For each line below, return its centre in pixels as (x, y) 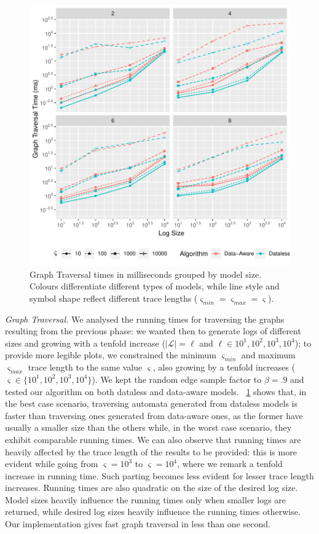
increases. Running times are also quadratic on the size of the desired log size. (152, 488)
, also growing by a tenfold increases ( (224, 367)
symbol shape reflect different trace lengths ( (114, 298)
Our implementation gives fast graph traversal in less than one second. (138, 524)
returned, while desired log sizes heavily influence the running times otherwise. (153, 512)
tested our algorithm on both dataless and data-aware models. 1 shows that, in (156, 391)
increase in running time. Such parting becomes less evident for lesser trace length (159, 475)
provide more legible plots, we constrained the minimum (111, 355)
